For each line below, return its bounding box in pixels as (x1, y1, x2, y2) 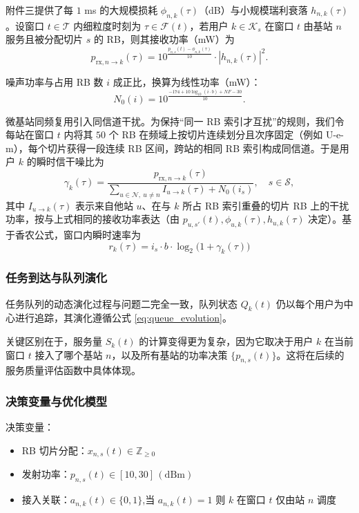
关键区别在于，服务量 (6, 334, 102, 348)
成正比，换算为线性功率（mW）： (113, 74, 261, 88)
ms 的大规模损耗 (84, 3, 158, 17)
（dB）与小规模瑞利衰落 (198, 3, 308, 17)
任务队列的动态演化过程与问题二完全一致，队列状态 (6, 296, 237, 310)
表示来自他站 (75, 198, 133, 212)
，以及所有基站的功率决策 (111, 347, 228, 362)
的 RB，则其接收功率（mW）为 (93, 32, 235, 46)
